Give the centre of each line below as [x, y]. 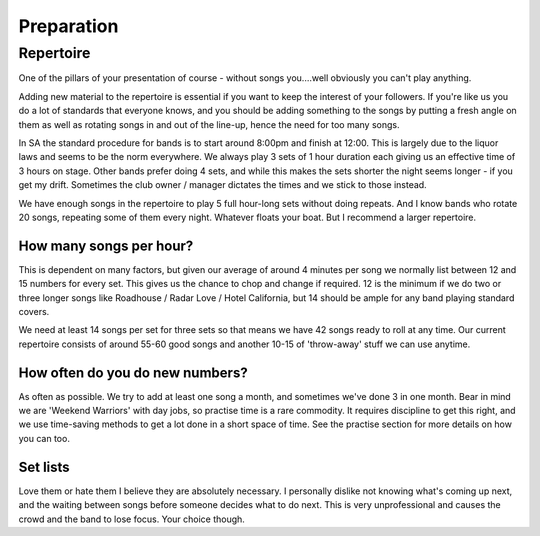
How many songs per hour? [106, 245]
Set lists [44, 466]
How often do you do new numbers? [133, 372]
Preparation [68, 26]
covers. [34, 311]
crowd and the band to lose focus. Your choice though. [131, 519]
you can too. [44, 438]
